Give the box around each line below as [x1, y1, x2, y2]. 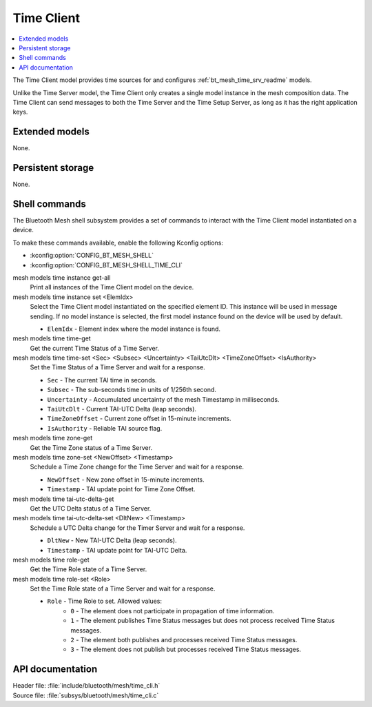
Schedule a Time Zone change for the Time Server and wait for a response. [30, 462, 245, 471]
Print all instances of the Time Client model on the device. [30, 283, 194, 291]
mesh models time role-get [12, 555, 90, 564]
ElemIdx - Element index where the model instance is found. [47, 325, 220, 333]
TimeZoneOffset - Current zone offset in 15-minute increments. [47, 414, 231, 423]
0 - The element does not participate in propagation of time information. [70, 606, 275, 615]
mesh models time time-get [12, 334, 91, 342]
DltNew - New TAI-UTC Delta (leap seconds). [47, 536, 177, 544]
